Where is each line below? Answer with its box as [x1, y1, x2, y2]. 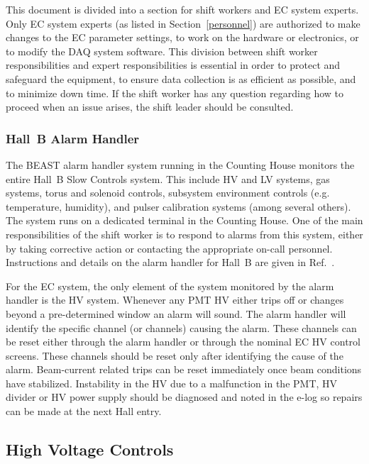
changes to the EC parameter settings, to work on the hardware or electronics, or [6, 30, 359, 45]
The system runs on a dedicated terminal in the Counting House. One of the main [6, 213, 363, 228]
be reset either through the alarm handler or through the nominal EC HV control [6, 334, 360, 349]
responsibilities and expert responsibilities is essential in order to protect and [6, 57, 341, 72]
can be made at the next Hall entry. [6, 404, 162, 419]
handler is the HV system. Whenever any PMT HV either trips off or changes [6, 292, 344, 307]
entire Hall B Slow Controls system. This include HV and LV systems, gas [6, 171, 330, 186]
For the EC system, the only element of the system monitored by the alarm [6, 278, 334, 293]
